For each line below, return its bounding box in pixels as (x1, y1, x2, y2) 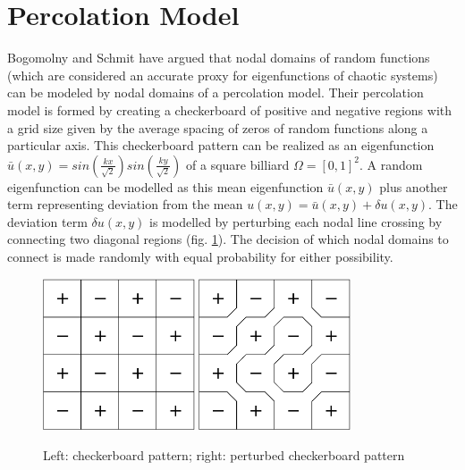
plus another (379, 177, 448, 196)
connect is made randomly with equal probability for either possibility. (7, 248, 393, 266)
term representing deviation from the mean (7, 195, 243, 214)
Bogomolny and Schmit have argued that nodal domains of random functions (7, 48, 430, 67)
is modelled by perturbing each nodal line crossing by (149, 212, 443, 231)
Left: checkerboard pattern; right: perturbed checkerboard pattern (43, 445, 405, 464)
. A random (359, 155, 423, 173)
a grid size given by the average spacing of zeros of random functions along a (7, 118, 428, 137)
